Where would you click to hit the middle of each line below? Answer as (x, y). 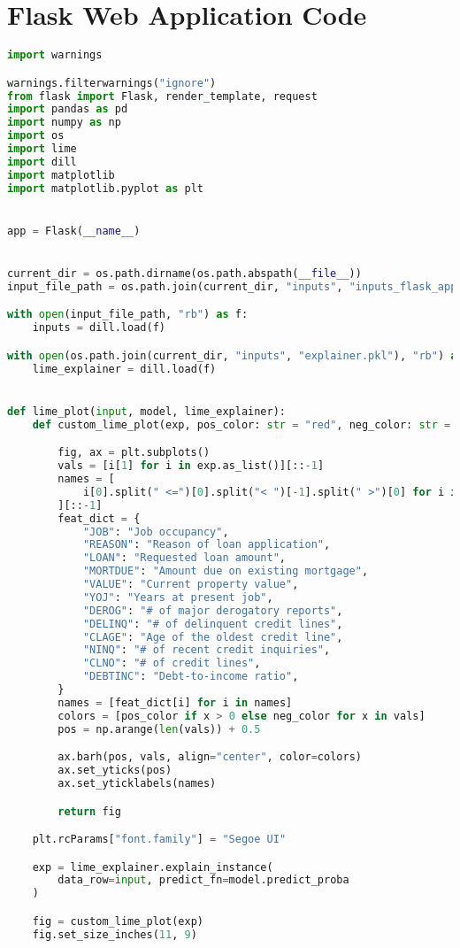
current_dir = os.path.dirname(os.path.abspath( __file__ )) (184, 274)
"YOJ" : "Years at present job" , (178, 597)
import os (36, 136)
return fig (89, 811)
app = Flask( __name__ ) (74, 231)
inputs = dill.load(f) (99, 328)
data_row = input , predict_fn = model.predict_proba (203, 880)
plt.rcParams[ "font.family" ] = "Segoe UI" (159, 840)
